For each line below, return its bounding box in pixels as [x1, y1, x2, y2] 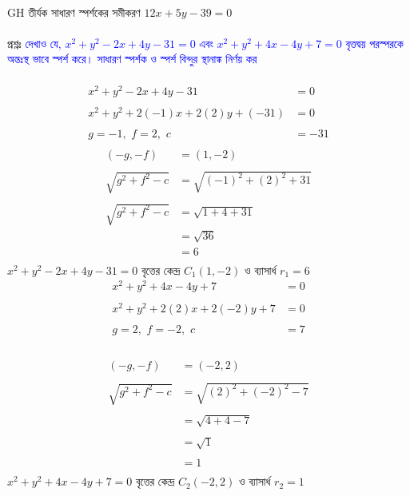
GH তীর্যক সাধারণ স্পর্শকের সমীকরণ [7, 3, 141, 20]
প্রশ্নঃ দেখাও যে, [7, 34, 62, 51]
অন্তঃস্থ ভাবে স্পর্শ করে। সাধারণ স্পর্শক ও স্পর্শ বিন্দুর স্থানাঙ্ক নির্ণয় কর [7, 50, 257, 67]
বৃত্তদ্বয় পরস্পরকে [345, 34, 404, 51]
